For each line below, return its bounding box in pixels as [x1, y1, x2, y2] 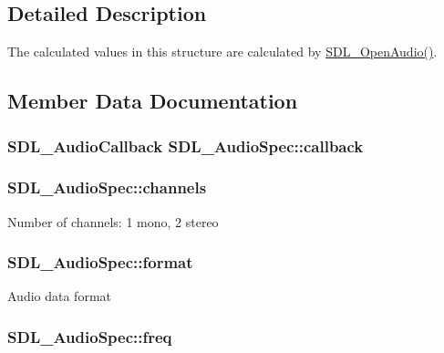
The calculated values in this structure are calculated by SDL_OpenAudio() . [7, 42, 438, 61]
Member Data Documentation [7, 87, 298, 115]
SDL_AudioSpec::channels [7, 176, 207, 199]
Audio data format [7, 286, 112, 306]
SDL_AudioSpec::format [7, 251, 193, 274]
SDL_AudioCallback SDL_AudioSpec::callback [7, 134, 364, 157]
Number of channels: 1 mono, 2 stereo [7, 212, 219, 231]
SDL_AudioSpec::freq [7, 325, 172, 348]
